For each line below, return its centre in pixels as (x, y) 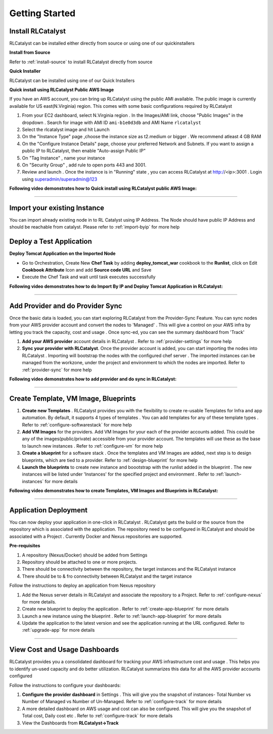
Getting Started (42, 13)
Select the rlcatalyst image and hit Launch (66, 129)
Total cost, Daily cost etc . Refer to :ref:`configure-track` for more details (97, 716)
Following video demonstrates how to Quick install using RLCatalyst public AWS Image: (103, 188)
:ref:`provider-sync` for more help (57, 370)
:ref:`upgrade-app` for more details (58, 630)
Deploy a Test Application (51, 242)
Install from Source (30, 53)
